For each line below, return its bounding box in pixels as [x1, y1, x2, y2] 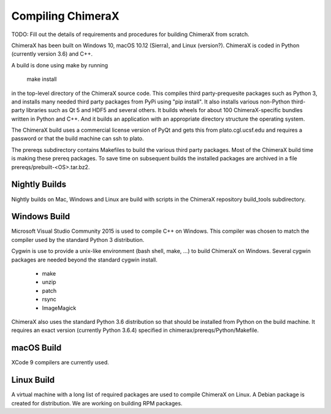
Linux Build [11, 375, 55, 385]
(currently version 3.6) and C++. [11, 50, 93, 58]
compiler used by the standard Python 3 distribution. [11, 236, 145, 243]
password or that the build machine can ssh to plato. [11, 135, 144, 142]
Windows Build [11, 211, 70, 222]
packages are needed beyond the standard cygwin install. [11, 256, 158, 263]
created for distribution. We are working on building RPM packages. [11, 399, 183, 407]
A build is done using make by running [11, 61, 108, 69]
